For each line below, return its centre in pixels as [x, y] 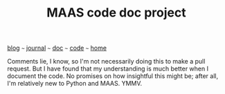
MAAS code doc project [116, 13]
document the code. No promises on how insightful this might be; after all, [113, 76]
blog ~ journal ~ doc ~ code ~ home [57, 48]
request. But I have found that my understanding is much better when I [108, 69]
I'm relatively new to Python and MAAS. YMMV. [75, 84]
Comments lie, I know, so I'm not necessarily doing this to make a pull [106, 62]
